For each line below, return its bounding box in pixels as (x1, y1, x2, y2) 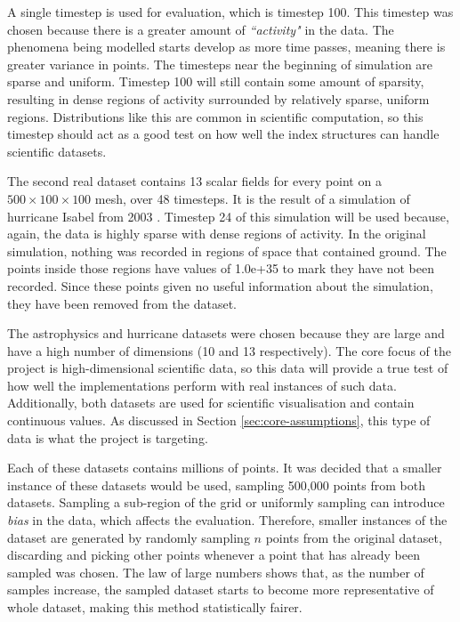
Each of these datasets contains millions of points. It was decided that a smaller (7, 458, 442, 477)
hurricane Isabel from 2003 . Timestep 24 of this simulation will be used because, (7, 206, 449, 225)
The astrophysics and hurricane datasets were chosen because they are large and (7, 324, 445, 343)
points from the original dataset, (265, 528, 442, 546)
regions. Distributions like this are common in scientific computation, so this (7, 107, 424, 125)
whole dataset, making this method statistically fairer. (7, 598, 303, 616)
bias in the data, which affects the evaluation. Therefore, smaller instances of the (7, 511, 448, 529)
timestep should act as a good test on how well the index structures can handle (7, 125, 440, 143)
